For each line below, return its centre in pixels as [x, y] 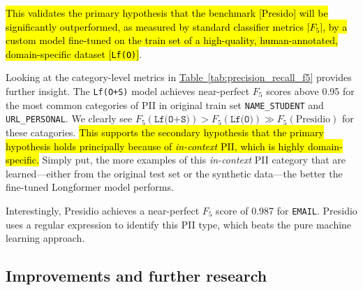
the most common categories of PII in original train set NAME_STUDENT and [165, 104]
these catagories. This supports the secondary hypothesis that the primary [165, 132]
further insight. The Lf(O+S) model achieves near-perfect [128, 91]
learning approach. [45, 238]
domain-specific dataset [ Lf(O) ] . [74, 53]
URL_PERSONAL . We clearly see [69, 118]
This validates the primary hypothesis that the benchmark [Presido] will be [167, 13]
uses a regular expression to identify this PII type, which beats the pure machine [179, 224]
